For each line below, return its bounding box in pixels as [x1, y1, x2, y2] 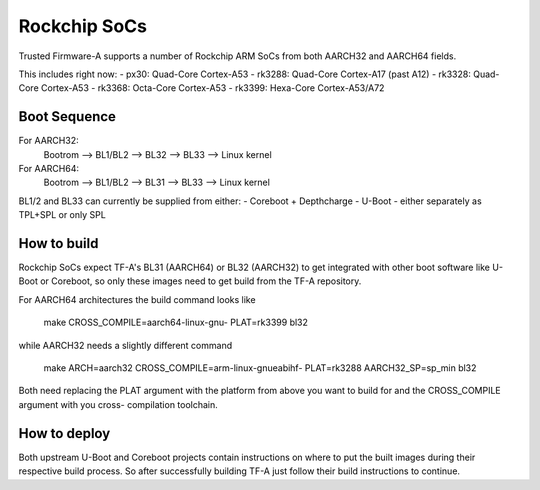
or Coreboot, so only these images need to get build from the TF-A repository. [40, 275, 362, 287]
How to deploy [18, 425, 111, 442]
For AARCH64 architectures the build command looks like [18, 293, 256, 305]
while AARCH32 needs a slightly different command [18, 339, 233, 351]
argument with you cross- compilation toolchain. [18, 398, 219, 410]
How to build [18, 235, 99, 252]
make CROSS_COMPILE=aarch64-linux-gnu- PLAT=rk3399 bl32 [43, 316, 309, 329]
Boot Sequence [18, 108, 117, 125]
